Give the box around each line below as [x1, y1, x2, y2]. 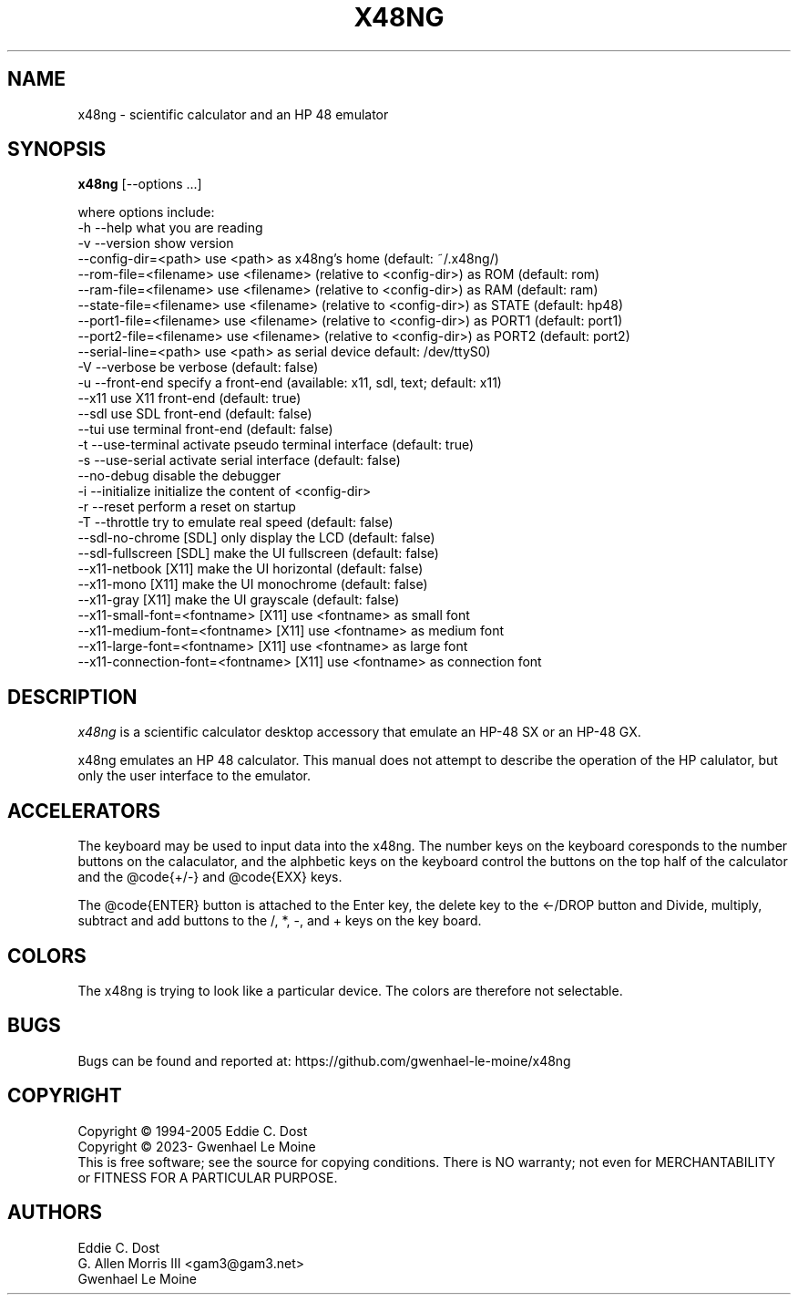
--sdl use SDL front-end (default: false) [77, 406, 312, 422]
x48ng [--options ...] [77, 176, 202, 192]
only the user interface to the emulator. [77, 768, 311, 784]
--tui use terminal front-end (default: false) [77, 421, 333, 438]
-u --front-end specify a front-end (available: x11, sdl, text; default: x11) [77, 375, 502, 391]
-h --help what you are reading [77, 220, 263, 236]
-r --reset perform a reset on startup [77, 499, 296, 515]
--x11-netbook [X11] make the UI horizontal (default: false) [77, 561, 424, 577]
